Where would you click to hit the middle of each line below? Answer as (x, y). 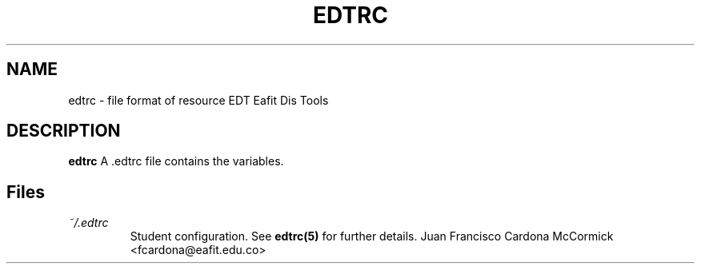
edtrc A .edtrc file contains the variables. (176, 161)
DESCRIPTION (64, 131)
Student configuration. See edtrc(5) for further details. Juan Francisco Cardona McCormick (372, 236)
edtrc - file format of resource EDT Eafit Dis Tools (198, 100)
